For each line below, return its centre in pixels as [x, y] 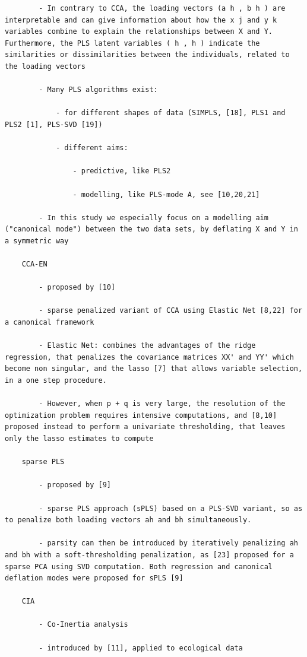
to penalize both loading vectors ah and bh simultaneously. [128, 520]
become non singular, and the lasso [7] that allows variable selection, [154, 369]
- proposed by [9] [75, 485]
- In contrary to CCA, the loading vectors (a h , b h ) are [162, 8]
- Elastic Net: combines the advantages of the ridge [147, 346]
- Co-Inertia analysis [83, 625]
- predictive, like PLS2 [122, 171]
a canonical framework [50, 323]
